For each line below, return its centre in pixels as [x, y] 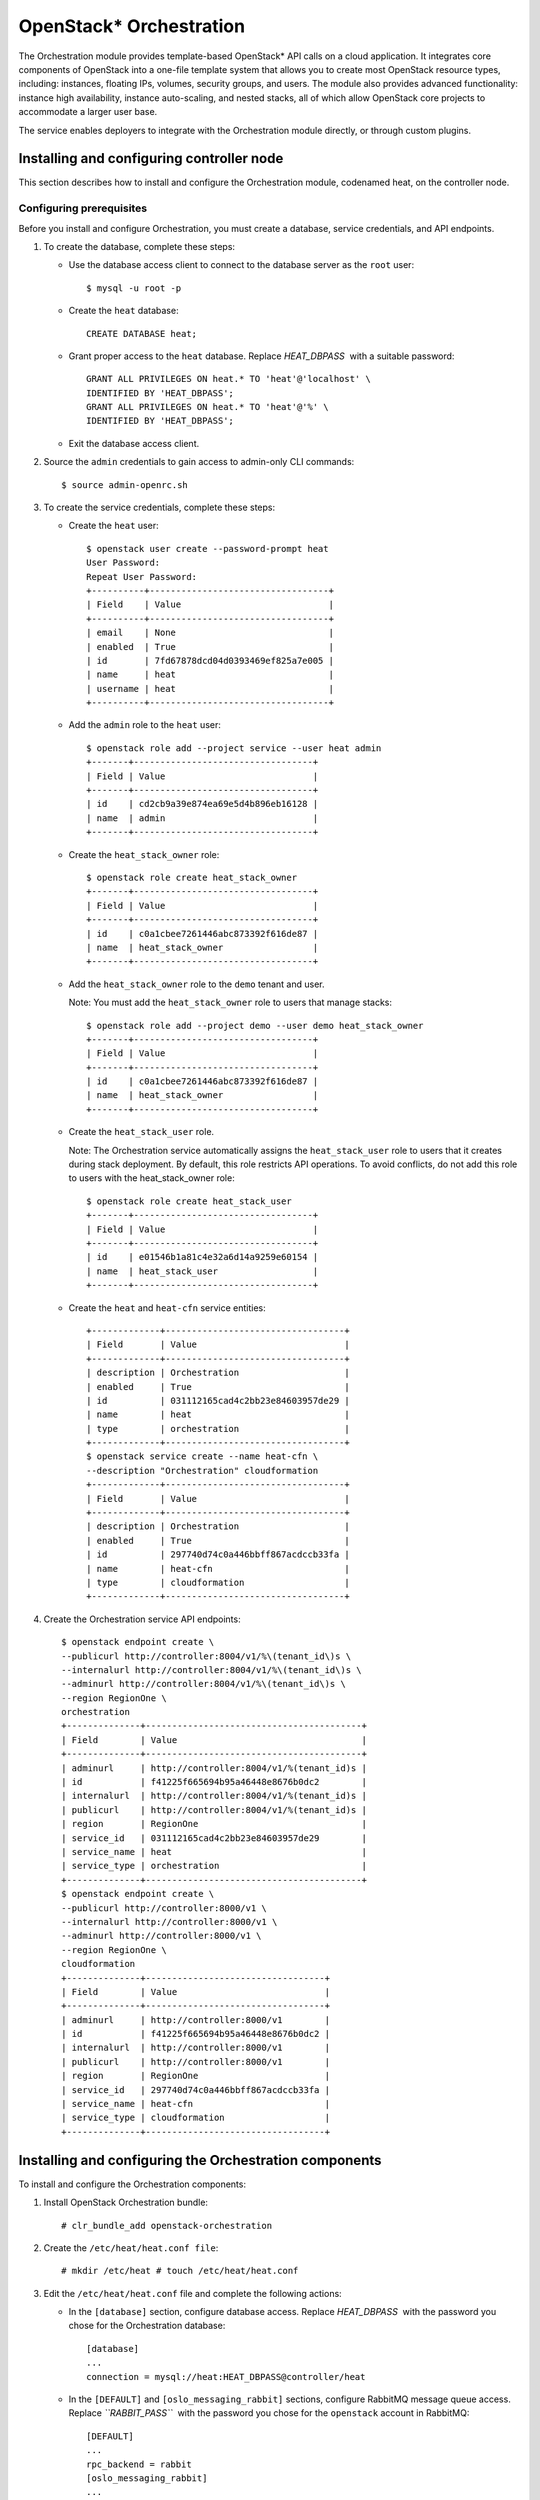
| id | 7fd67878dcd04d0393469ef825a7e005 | [210, 660]
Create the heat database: [123, 311]
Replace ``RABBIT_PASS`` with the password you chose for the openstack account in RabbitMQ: [269, 2413]
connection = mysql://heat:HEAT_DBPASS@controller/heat [226, 2376]
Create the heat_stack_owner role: [144, 854]
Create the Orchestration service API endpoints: [142, 1619]
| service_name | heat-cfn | [195, 2104]
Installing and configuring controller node [151, 158]
